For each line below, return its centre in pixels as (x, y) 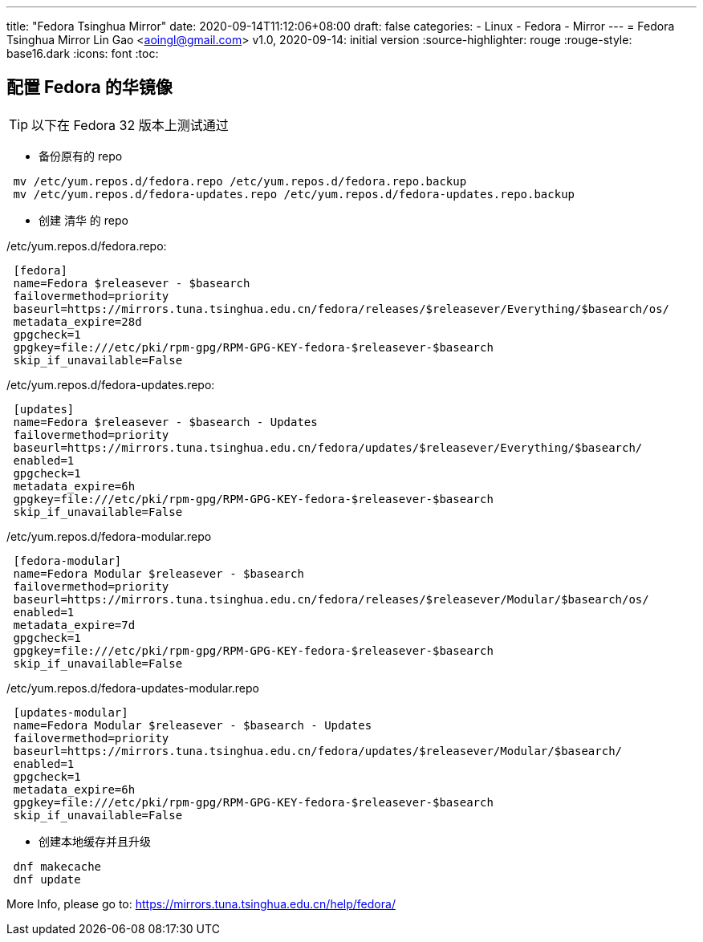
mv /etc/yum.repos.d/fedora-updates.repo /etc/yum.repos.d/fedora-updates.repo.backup (294, 194)
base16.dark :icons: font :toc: (83, 53)
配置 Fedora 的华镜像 (89, 87)
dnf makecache (57, 866)
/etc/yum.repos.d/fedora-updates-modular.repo (133, 688)
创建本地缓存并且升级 (95, 841)
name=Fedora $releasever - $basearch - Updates (165, 422)
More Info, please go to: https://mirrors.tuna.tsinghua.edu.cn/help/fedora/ (201, 903)
